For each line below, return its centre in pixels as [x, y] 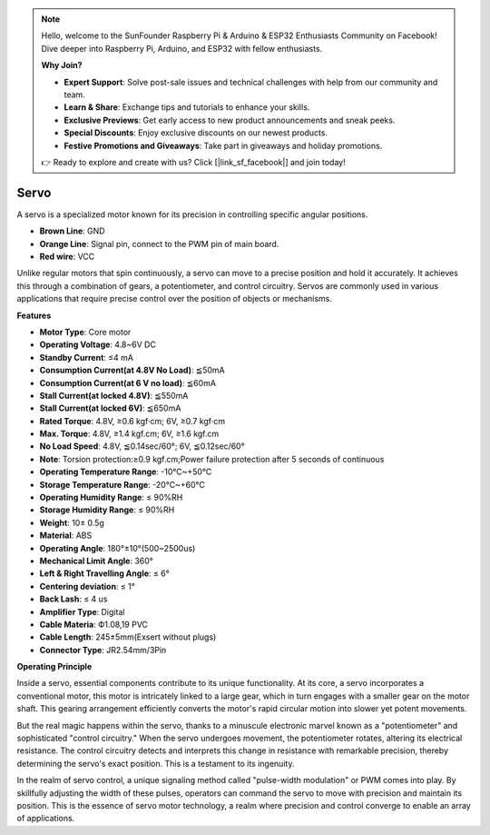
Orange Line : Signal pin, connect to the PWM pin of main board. [159, 244]
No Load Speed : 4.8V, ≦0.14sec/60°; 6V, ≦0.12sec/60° [142, 446]
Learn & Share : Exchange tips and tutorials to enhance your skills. [187, 107]
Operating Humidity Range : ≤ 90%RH [111, 497]
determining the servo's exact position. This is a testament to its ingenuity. [156, 763]
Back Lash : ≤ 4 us [73, 599]
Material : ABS [66, 535]
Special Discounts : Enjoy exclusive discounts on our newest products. [196, 133]
